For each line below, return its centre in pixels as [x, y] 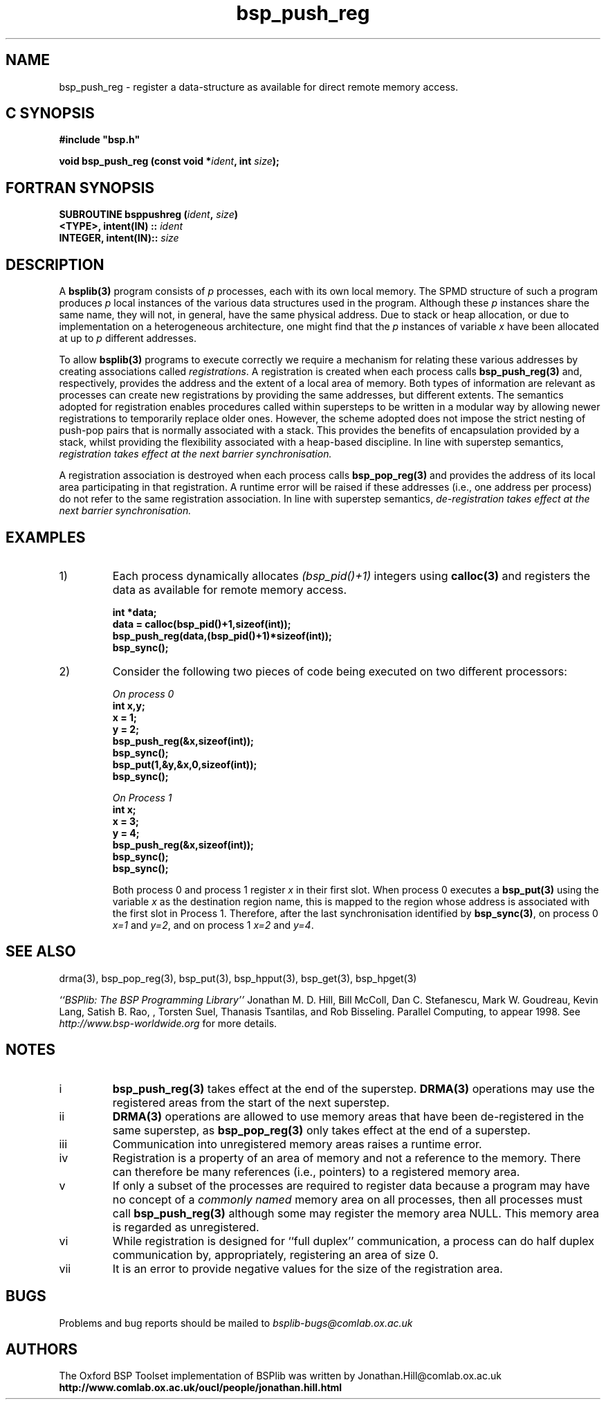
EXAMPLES [46, 537]
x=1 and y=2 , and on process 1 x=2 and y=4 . [213, 925]
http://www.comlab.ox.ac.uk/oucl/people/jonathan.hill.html [201, 1388]
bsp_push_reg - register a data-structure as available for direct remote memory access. [259, 87]
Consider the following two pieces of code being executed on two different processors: [340, 671]
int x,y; [129, 705]
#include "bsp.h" [100, 140]
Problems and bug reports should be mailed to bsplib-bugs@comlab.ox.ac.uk [236, 1323]
